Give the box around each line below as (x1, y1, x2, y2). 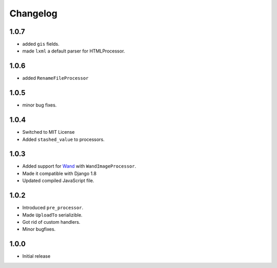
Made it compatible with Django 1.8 (22, 170, 97, 176)
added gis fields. (22, 41, 60, 47)
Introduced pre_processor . (22, 205, 84, 211)
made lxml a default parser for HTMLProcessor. (22, 48, 125, 54)
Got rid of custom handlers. (22, 219, 81, 225)
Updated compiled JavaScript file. (22, 177, 94, 184)
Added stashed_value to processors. (22, 136, 105, 142)
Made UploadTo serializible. (22, 211, 83, 218)
